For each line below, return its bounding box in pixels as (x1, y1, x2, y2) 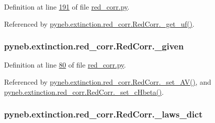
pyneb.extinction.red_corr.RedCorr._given (4, 40, 184, 52)
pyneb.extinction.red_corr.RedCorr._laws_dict (4, 108, 203, 120)
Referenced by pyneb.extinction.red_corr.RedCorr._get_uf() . (4, 18, 195, 29)
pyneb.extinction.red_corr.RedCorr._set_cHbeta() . (4, 86, 164, 97)
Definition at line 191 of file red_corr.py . (4, 2, 130, 12)
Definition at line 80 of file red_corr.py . (4, 59, 126, 70)
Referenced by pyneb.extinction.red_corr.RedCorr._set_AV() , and (4, 77, 211, 87)
